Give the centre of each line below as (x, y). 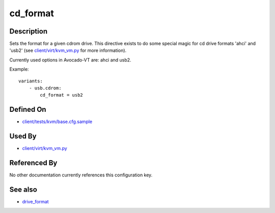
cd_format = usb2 (62, 95)
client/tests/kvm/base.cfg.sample (57, 121)
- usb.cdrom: (45, 88)
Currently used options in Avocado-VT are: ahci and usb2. (71, 60)
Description (29, 31)
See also (23, 189)
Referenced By (33, 163)
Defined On (28, 110)
